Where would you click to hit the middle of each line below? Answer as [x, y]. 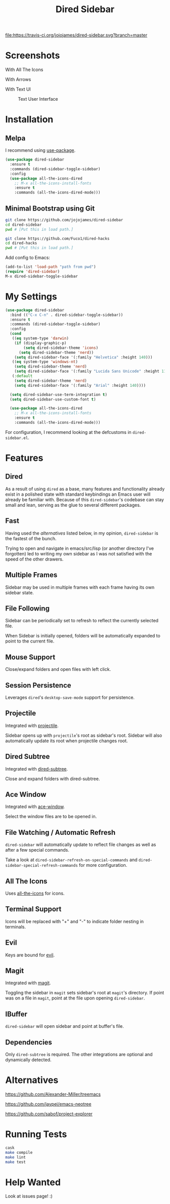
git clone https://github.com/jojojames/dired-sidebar [64, 220]
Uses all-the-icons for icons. [35, 893]
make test [16, 1162]
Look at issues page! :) [29, 1196]
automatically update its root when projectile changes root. [67, 741]
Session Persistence [38, 685]
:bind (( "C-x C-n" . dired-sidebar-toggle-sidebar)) [67, 315]
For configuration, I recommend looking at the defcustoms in [68, 432]
